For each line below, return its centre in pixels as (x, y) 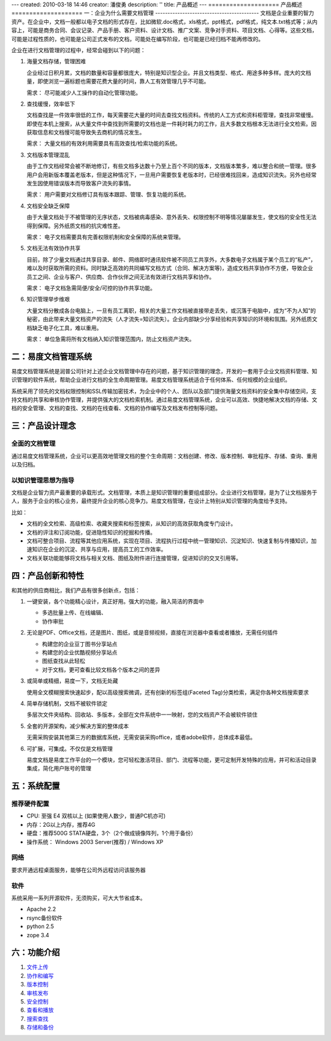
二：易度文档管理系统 (51, 356)
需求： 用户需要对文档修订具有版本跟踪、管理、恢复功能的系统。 (108, 195)
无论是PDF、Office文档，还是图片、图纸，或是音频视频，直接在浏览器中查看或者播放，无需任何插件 (152, 633)
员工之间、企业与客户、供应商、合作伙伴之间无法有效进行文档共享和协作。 (120, 277)
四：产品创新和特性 (48, 575)
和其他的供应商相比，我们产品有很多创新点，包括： (76, 590)
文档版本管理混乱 (48, 155)
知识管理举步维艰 (48, 299)
